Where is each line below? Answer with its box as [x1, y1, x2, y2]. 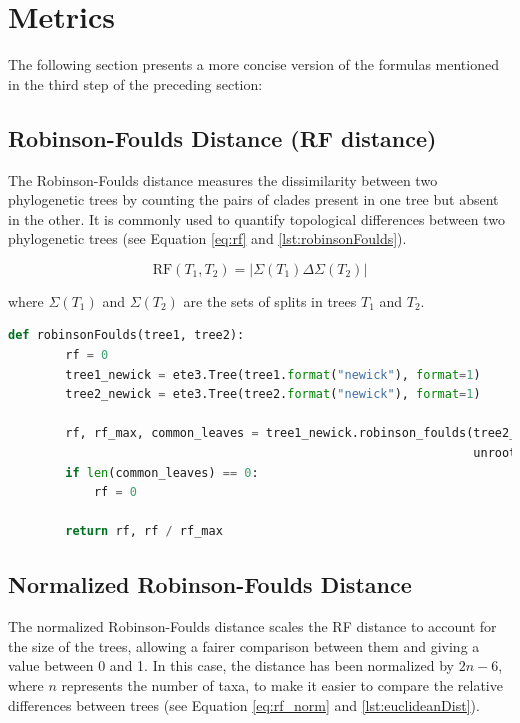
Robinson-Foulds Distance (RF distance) [8, 122, 437, 153]
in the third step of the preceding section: [8, 73, 263, 94]
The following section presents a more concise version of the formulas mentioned [8, 54, 499, 75]
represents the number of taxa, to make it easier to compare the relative [61, 675, 503, 695]
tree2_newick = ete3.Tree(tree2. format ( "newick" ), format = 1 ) [65, 387, 481, 402]
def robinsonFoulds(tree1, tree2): [8, 328, 245, 343]
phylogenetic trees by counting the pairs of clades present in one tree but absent [8, 189, 499, 210]
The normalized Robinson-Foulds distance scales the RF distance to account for [8, 616, 497, 637]
